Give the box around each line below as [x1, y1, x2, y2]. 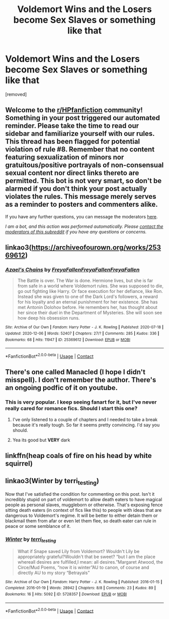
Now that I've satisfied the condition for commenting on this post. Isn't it [5, 491, 155, 497]
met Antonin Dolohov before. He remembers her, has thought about [17, 304, 157, 311]
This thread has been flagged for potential [5, 137, 140, 146]
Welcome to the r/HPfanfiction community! [5, 106, 143, 114]
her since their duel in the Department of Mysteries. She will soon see [17, 309, 162, 316]
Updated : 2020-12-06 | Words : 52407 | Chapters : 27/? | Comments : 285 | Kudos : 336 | [5, 331, 159, 336]
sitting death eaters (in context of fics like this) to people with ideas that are [5, 507, 162, 513]
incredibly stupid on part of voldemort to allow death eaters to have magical [5, 497, 162, 503]
